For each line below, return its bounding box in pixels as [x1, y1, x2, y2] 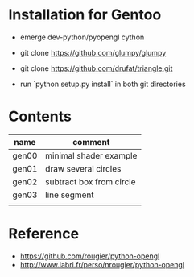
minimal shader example [45, 150, 138, 161]
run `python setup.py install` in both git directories [19, 79, 187, 89]
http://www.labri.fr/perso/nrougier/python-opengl [19, 259, 185, 269]
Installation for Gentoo [8, 6, 162, 24]
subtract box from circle [45, 176, 136, 187]
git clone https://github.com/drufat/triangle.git [19, 63, 173, 73]
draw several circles [45, 163, 122, 174]
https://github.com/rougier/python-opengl [19, 251, 160, 261]
